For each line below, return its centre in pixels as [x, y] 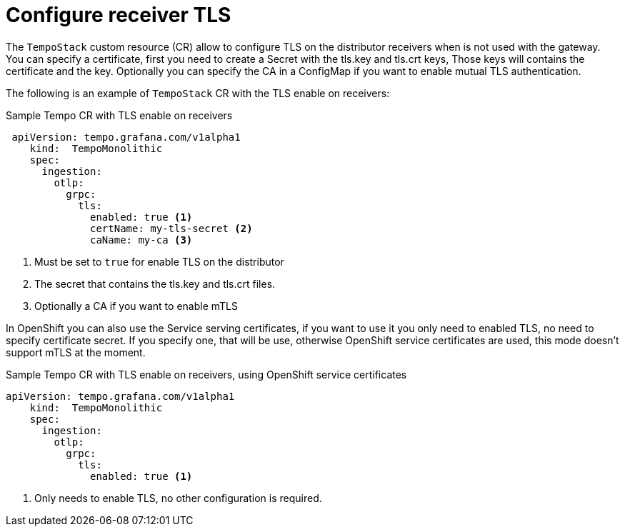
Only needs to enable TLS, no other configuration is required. [178, 498]
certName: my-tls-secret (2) [171, 228]
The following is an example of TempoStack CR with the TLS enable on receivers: [198, 93]
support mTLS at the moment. [76, 352]
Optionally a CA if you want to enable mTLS [136, 306]
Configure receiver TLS [119, 15]
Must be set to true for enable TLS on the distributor [159, 261]
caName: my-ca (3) [141, 240]
